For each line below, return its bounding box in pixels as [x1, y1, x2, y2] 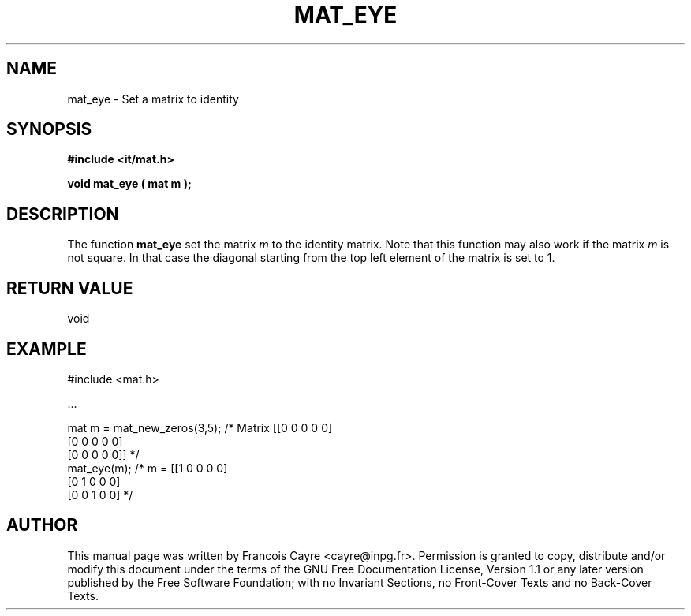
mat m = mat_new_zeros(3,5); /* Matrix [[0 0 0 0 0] [67, 420, 333, 435]
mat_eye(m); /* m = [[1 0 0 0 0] [67, 461, 228, 475]
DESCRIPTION [6, 203, 119, 224]
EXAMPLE [6, 338, 87, 359]
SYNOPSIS [6, 119, 92, 140]
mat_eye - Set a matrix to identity [67, 91, 239, 106]
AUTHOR [6, 515, 78, 536]
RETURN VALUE [6, 278, 133, 298]
